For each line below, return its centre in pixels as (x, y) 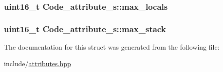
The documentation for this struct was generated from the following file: (112, 47)
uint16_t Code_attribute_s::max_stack (85, 28)
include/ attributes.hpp (37, 63)
